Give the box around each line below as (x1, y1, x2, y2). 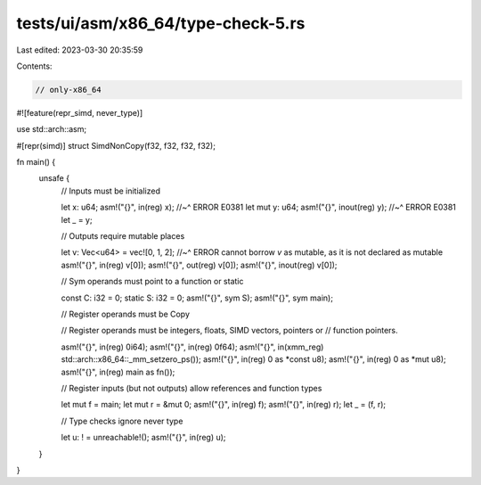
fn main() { (16, 157, 56, 168)
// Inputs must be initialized (61, 185, 160, 196)
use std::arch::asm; (16, 124, 87, 135)
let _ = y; (61, 214, 93, 225)
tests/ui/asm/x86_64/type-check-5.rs (16, 13, 306, 33)
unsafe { (38, 173, 70, 184)
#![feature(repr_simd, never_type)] (16, 107, 143, 118)
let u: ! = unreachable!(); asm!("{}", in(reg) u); (61, 432, 226, 443)
